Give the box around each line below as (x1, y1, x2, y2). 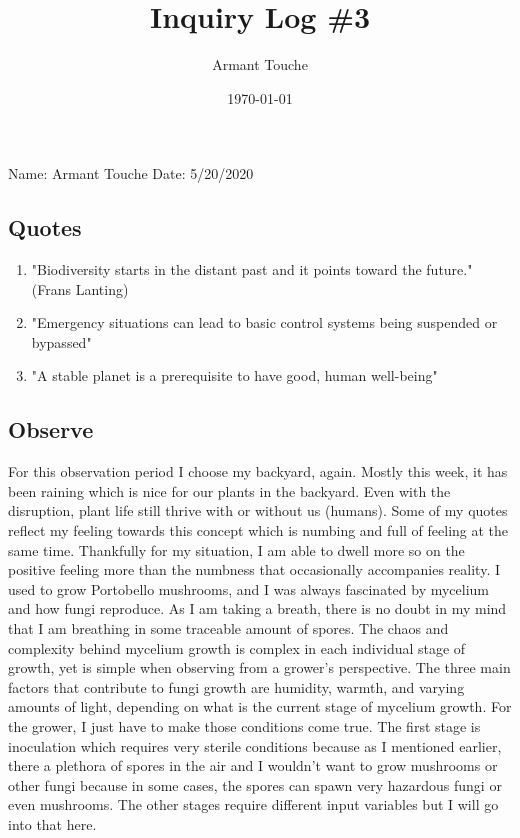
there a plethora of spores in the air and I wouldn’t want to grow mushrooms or (8, 755, 498, 776)
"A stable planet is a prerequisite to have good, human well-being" (31, 365, 438, 386)
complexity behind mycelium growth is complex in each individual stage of (8, 637, 466, 658)
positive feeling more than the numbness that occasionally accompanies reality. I (8, 559, 500, 580)
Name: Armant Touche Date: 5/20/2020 (8, 163, 254, 184)
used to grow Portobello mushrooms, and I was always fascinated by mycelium (8, 578, 490, 599)
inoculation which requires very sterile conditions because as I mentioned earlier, (8, 735, 502, 756)
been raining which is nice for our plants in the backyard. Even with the (8, 480, 451, 501)
